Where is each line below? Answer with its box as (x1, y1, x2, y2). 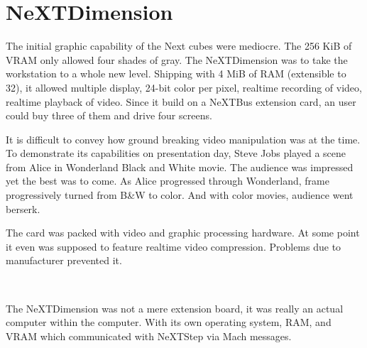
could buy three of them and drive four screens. (6, 108, 212, 123)
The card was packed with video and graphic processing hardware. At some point (6, 225, 360, 240)
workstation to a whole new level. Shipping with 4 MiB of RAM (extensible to (6, 66, 346, 81)
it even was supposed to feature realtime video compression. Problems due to (6, 239, 341, 254)
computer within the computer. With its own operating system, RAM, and (6, 315, 332, 330)
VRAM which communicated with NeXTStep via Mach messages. (6, 328, 292, 343)
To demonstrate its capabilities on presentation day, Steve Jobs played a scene (6, 146, 346, 161)
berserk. (6, 201, 40, 216)
